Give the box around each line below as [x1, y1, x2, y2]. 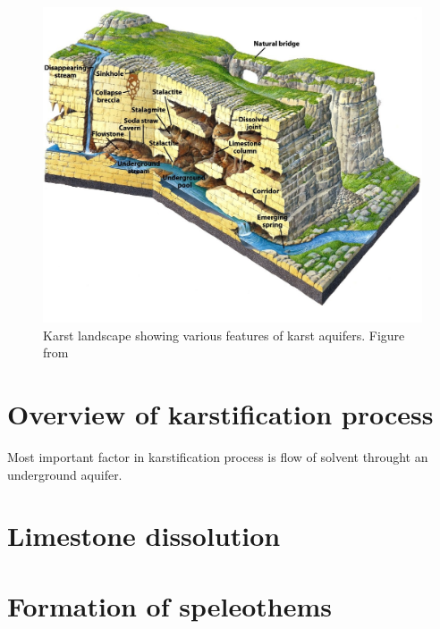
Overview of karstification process [7, 396, 434, 432]
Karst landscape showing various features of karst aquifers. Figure [43, 325, 405, 344]
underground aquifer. [7, 465, 123, 483]
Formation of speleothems [7, 587, 332, 624]
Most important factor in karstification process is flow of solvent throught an [7, 448, 428, 466]
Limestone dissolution [7, 517, 281, 554]
